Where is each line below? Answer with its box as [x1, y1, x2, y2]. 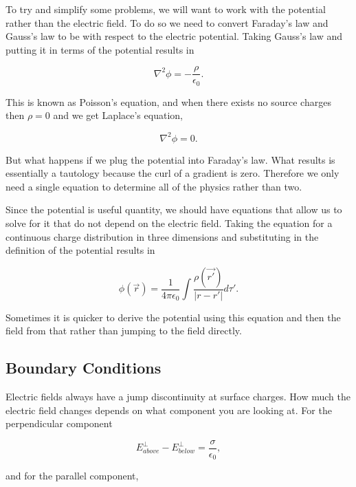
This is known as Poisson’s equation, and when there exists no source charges [5, 94, 331, 109]
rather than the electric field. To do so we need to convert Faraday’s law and [5, 15, 329, 30]
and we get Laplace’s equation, [53, 108, 183, 122]
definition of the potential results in [5, 243, 155, 257]
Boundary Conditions [5, 357, 162, 378]
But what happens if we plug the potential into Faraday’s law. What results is [5, 152, 335, 166]
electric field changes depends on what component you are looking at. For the [5, 402, 332, 417]
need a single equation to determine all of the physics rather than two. [5, 179, 302, 193]
